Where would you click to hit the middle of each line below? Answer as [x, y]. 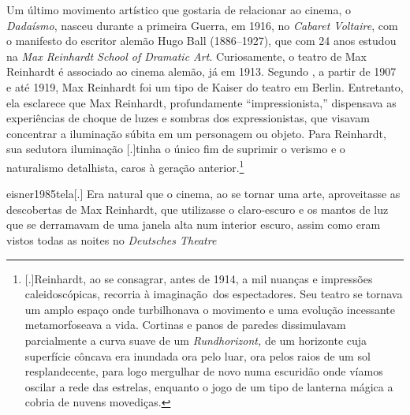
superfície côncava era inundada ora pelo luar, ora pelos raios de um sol [198, 355]
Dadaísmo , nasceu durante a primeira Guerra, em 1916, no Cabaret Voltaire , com [202, 25]
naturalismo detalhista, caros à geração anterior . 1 [125, 166]
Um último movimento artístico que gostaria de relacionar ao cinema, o [179, 9]
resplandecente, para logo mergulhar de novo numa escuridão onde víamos [204, 371]
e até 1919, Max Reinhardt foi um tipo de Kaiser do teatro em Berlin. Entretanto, [205, 86]
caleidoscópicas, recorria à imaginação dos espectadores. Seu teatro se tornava [214, 294]
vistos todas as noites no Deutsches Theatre [112, 239]
